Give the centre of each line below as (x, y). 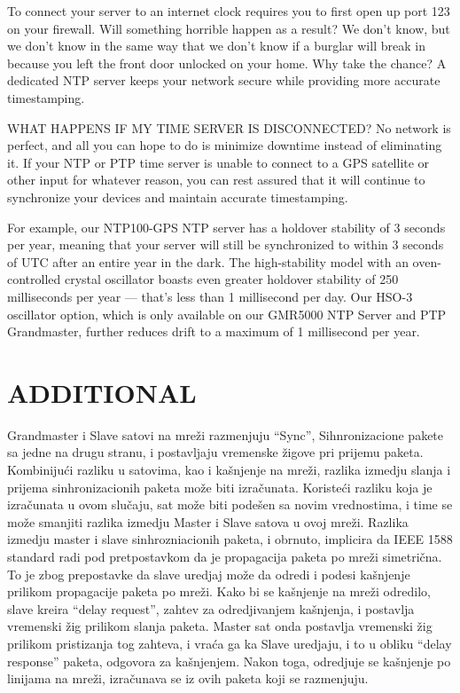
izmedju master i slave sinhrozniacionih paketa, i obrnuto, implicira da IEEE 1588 (230, 539)
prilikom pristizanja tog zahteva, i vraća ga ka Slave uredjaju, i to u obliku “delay (230, 643)
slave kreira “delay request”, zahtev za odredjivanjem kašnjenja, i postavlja (211, 608)
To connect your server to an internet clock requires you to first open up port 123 (229, 11)
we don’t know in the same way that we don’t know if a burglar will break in (216, 46)
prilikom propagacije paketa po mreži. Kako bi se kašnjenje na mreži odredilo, (219, 591)
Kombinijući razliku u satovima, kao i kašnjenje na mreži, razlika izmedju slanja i (229, 469)
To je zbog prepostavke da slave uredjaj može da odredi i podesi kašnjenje (209, 574)
